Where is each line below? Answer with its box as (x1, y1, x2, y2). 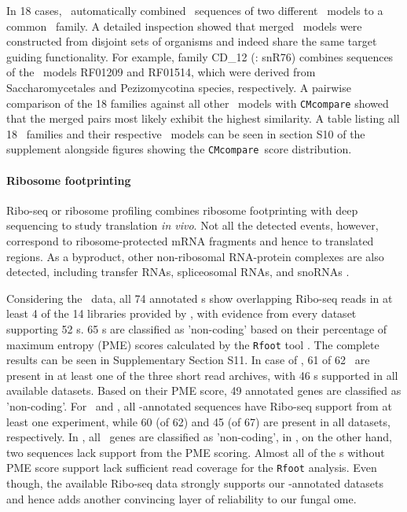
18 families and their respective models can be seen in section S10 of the (6, 125, 365, 142)
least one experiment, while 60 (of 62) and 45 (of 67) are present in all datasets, (6, 413, 390, 429)
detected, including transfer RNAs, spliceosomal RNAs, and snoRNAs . (6, 263, 350, 280)
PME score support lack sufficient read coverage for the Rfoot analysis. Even (6, 459, 377, 476)
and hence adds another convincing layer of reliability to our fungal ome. (6, 490, 357, 506)
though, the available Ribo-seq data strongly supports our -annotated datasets (6, 475, 383, 492)
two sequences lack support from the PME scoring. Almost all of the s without (6, 444, 385, 460)
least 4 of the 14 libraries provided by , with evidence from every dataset (6, 305, 357, 322)
